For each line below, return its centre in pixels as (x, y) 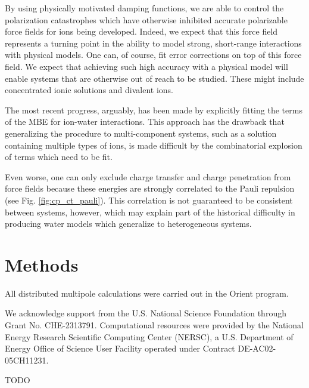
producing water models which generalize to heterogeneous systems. (128, 224)
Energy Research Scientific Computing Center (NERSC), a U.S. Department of (149, 336)
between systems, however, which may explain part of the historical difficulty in (150, 212)
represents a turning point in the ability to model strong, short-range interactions (153, 43)
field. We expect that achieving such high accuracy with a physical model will (146, 66)
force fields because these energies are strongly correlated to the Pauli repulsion (150, 188)
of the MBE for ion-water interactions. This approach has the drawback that (145, 121)
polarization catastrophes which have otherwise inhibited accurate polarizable (146, 19)
